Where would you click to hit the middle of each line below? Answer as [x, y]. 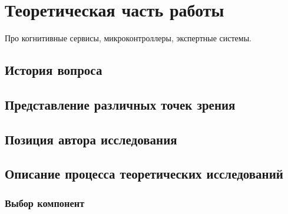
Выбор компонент [45, 203]
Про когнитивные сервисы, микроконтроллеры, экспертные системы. [128, 38]
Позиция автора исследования [91, 139]
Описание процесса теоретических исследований [144, 174]
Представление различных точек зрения [120, 104]
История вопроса [54, 70]
